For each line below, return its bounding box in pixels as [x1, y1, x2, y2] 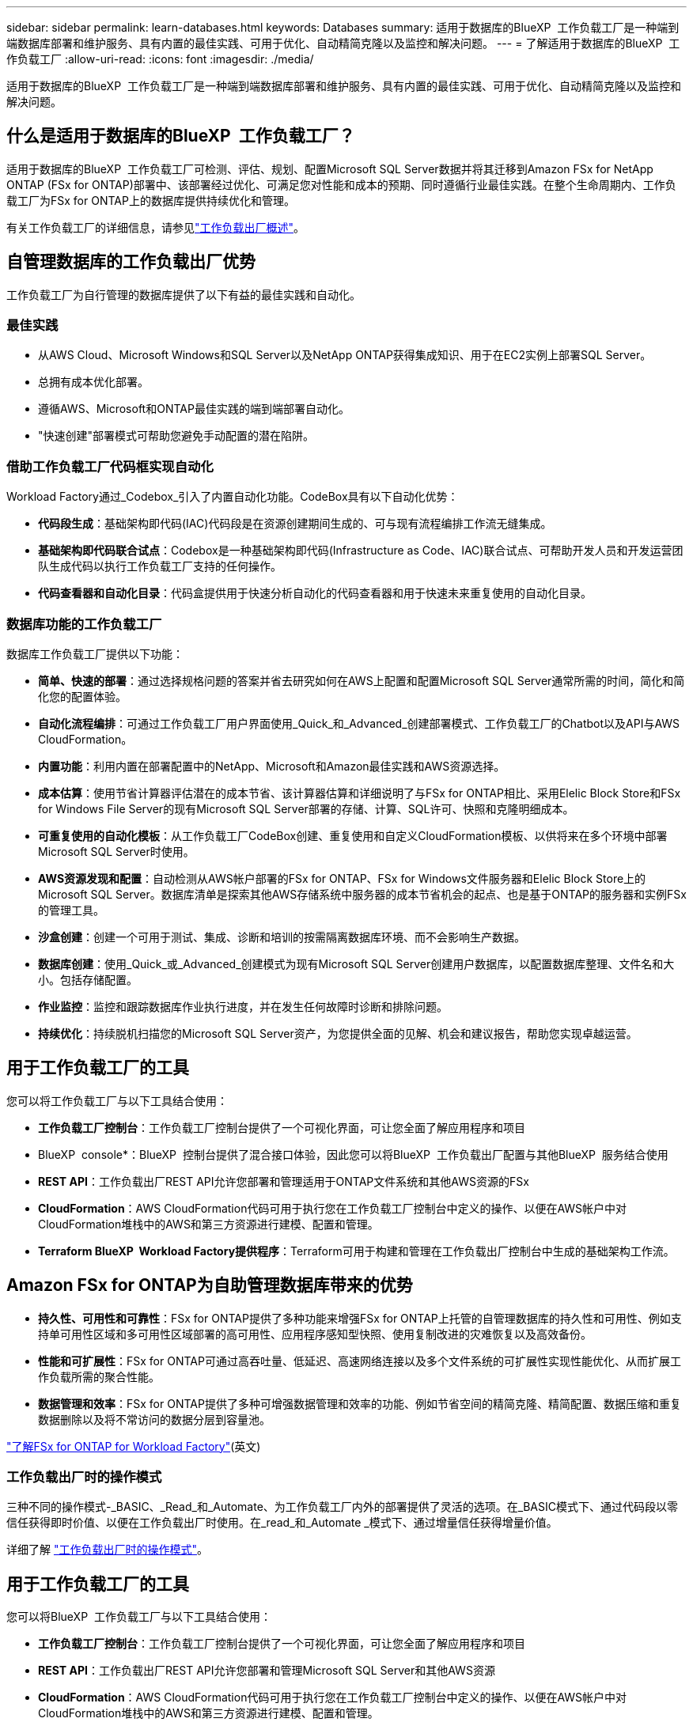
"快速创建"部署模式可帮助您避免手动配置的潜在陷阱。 [38, 429, 315, 443]
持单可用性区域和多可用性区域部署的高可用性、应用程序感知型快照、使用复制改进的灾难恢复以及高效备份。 [38, 1327, 592, 1341]
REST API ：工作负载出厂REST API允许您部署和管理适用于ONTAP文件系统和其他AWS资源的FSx [38, 1174, 529, 1188]
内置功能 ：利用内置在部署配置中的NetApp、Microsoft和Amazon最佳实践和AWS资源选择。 [38, 759, 506, 773]
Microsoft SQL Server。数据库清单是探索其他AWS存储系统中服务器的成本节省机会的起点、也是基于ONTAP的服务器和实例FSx [38, 887, 687, 901]
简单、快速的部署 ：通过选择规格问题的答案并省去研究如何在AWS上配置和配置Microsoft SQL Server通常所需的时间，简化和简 [38, 673, 685, 687]
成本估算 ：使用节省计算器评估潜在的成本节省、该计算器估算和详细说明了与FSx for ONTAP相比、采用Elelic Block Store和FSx [38, 785, 681, 800]
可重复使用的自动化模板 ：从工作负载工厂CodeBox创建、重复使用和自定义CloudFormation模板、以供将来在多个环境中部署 [38, 828, 668, 842]
